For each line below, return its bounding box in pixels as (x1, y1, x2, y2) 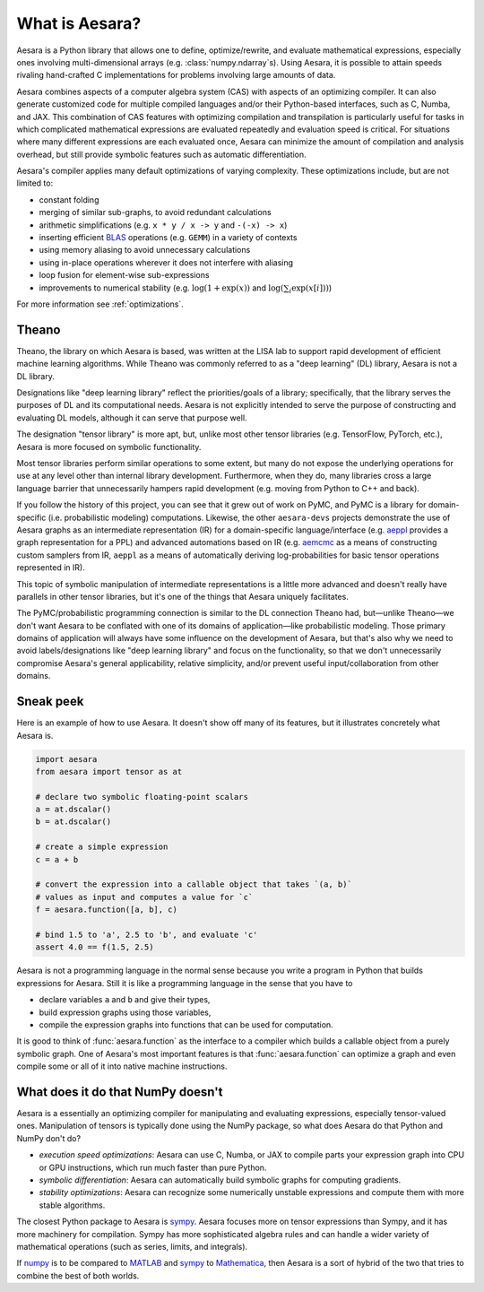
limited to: (16, 178, 54, 188)
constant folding (39, 194, 99, 205)
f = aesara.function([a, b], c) (35, 905, 178, 915)
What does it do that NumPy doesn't (16, 1084, 223, 1099)
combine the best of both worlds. (16, 1270, 140, 1281)
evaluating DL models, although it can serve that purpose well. (16, 412, 247, 423)
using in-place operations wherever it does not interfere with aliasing (39, 256, 294, 268)
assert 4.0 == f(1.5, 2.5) (35, 942, 154, 952)
